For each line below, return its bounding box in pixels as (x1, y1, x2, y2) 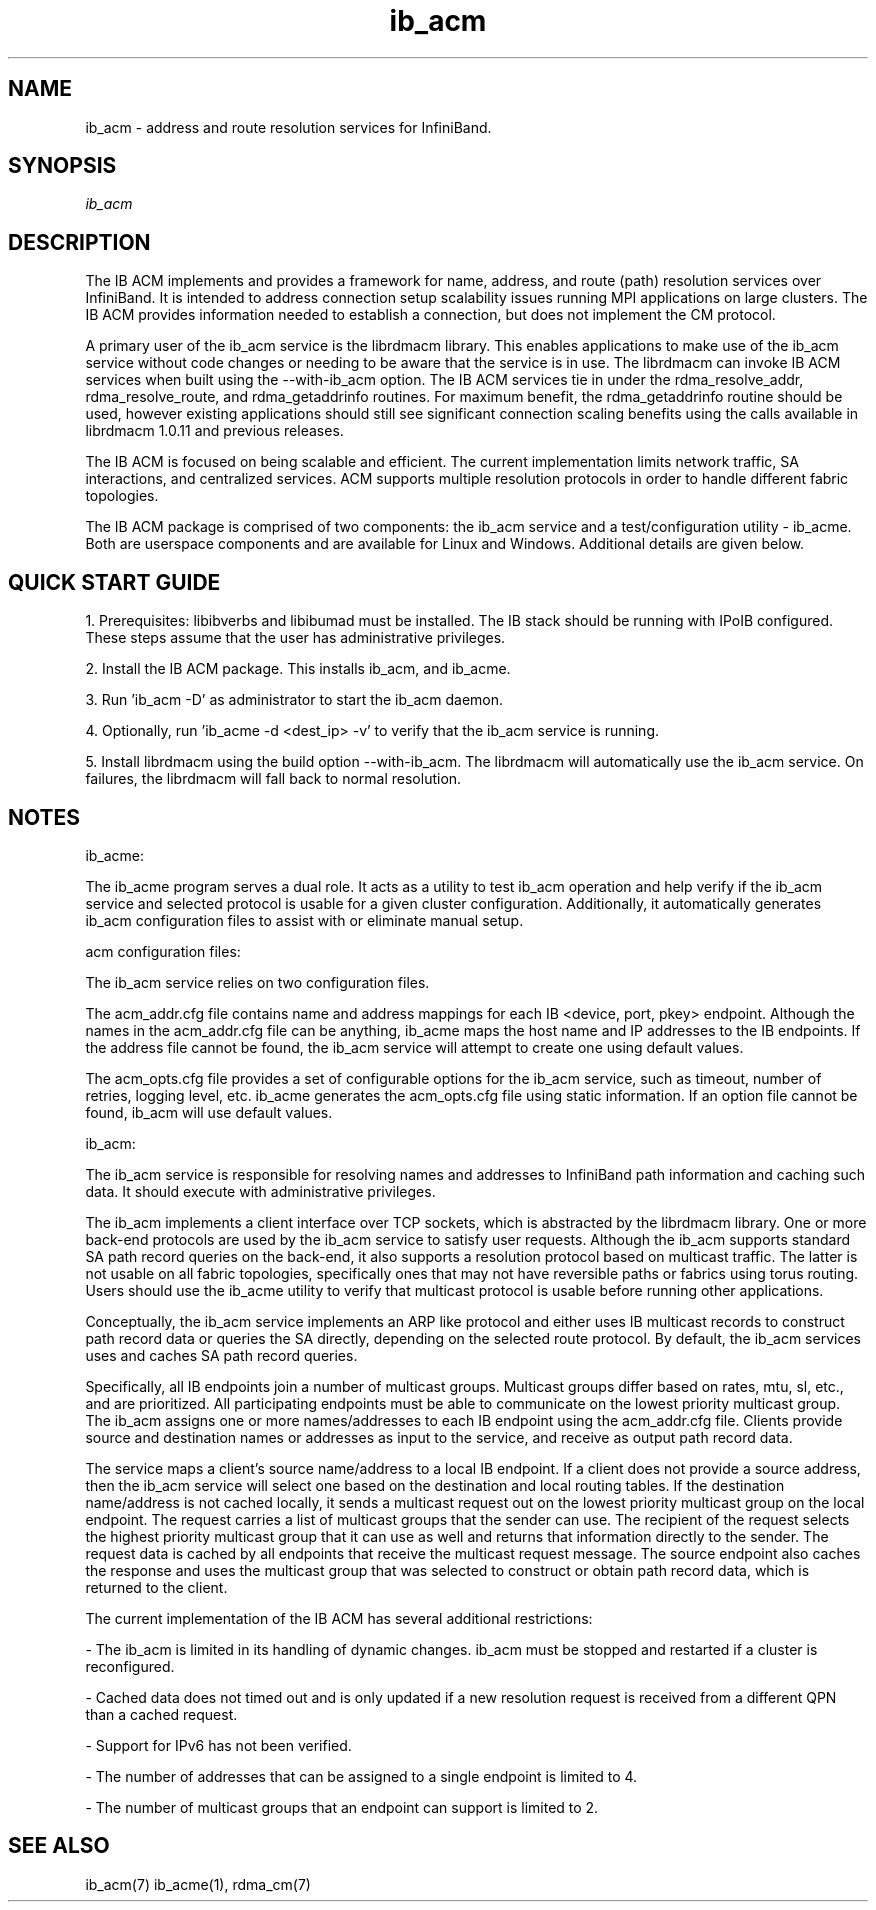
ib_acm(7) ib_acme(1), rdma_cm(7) (85, 1875, 311, 1893)
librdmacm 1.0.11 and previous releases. (85, 422, 344, 440)
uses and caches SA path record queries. (85, 1346, 358, 1364)
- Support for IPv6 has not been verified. (85, 1736, 352, 1754)
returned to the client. (85, 1578, 228, 1596)
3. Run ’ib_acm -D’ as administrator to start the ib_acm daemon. (85, 691, 504, 709)
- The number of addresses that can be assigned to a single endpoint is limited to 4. (85, 1767, 638, 1785)
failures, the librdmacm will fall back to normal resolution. (85, 770, 462, 788)
